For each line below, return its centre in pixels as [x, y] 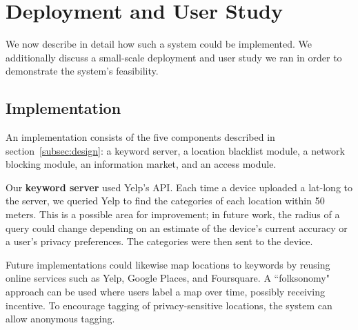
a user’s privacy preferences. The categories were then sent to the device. [159, 241]
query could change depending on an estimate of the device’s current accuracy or [177, 227]
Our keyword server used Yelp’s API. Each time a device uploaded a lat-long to [179, 187]
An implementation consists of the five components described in [140, 137]
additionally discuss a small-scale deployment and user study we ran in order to [174, 57]
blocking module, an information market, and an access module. [141, 164]
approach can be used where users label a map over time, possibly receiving [165, 292]
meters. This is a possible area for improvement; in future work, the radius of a [173, 214]
